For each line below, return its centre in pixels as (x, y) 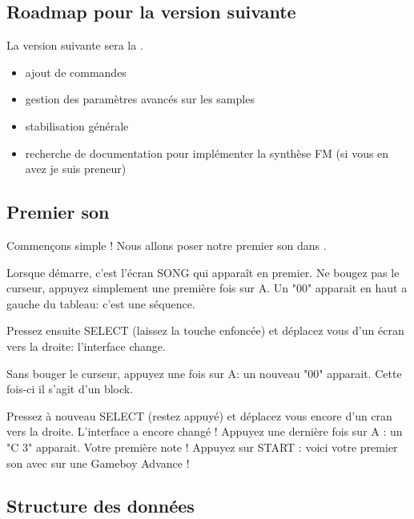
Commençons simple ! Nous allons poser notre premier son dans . (167, 245)
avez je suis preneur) (76, 169)
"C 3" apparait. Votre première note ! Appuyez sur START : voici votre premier (202, 447)
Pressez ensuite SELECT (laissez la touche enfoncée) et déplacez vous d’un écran (205, 330)
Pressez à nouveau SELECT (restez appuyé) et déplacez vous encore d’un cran (199, 415)
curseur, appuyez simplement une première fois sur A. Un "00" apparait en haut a (207, 288)
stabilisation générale (77, 125)
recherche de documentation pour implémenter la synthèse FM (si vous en (207, 153)
